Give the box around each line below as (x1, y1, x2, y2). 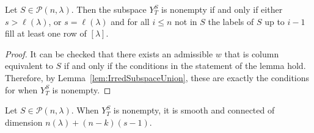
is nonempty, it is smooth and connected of (113, 104, 275, 117)
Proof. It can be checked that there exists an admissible (5, 47, 213, 60)
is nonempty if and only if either (161, 3, 283, 15)
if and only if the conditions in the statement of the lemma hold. (64, 59, 306, 72)
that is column (224, 47, 279, 60)
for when (5, 83, 38, 96)
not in (175, 15, 197, 27)
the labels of (208, 15, 254, 27)
